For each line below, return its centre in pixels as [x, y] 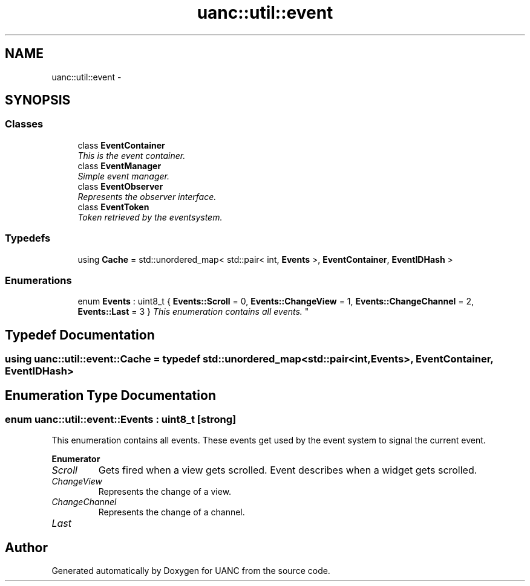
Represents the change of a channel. [172, 512]
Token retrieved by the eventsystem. [150, 217]
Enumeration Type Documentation [110, 395]
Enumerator [76, 459]
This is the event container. [132, 155]
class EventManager [119, 166]
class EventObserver [120, 186]
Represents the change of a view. [165, 492]
